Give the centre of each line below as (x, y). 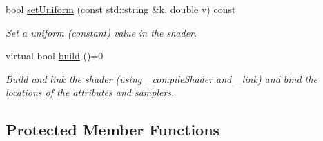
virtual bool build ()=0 (55, 56)
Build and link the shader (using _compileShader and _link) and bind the (161, 78)
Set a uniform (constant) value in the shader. (101, 32)
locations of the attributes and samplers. (90, 92)
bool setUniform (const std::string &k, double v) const (121, 9)
